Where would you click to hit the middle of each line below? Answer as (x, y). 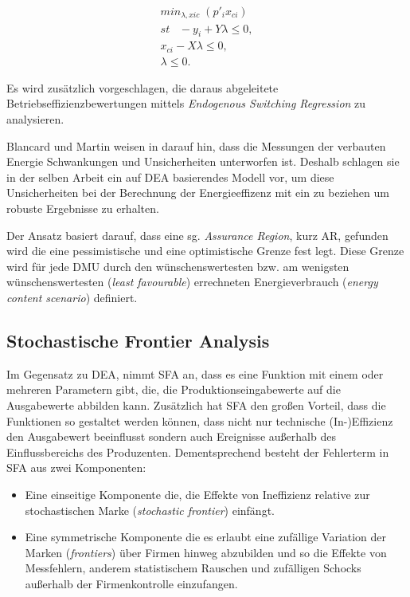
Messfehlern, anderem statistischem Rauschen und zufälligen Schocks (193, 568)
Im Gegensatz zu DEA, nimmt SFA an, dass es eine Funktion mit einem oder (195, 373)
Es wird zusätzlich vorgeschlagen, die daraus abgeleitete (143, 87)
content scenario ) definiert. (72, 297)
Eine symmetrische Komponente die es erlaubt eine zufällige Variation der (206, 537)
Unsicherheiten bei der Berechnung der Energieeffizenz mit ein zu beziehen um (198, 192)
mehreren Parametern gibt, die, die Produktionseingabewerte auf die (174, 389)
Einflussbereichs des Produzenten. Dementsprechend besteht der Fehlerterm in (198, 452)
